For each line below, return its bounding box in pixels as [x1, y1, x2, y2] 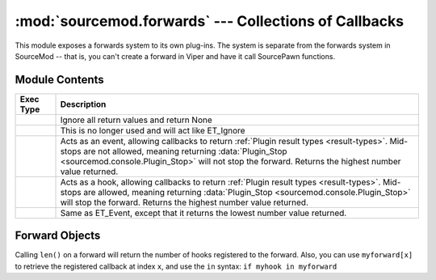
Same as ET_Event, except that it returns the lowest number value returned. [60, 207, 347, 218]
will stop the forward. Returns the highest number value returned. [60, 197, 309, 208]
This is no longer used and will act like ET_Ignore [60, 125, 245, 136]
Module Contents [15, 73, 104, 87]
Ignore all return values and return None [60, 114, 213, 125]
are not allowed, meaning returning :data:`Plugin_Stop [83, 146, 287, 157]
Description [60, 98, 107, 109]
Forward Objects [15, 229, 101, 243]
